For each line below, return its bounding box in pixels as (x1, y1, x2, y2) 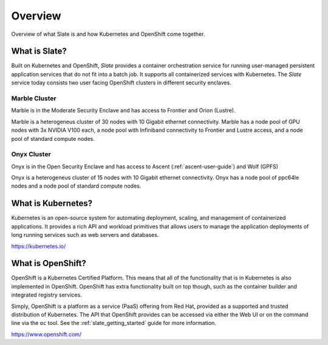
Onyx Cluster (11, 150, 51, 159)
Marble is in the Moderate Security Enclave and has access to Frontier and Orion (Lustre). (11, 107, 236, 114)
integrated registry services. (11, 292, 82, 299)
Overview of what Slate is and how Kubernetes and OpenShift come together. (11, 30, 205, 38)
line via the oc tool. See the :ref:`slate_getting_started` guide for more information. (11, 319, 217, 327)
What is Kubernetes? (11, 198, 93, 209)
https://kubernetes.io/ (11, 242, 66, 250)
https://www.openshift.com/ (11, 330, 82, 338)
